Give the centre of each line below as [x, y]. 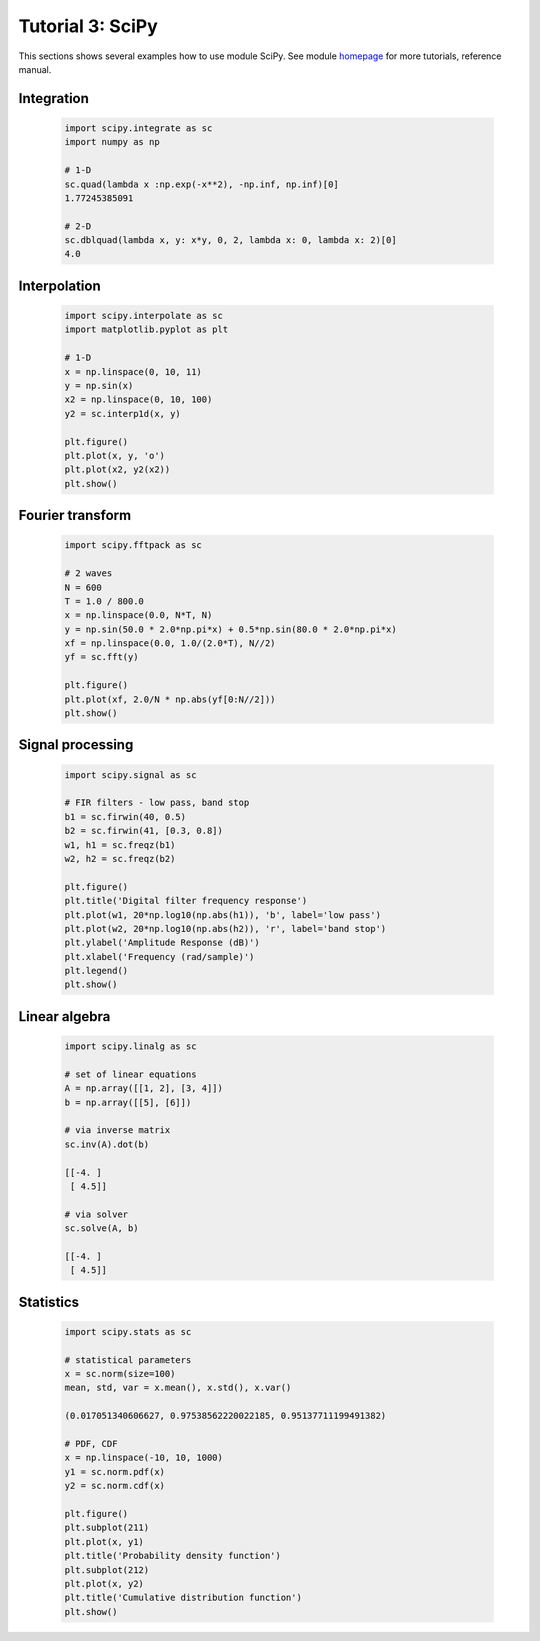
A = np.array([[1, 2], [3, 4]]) [144, 1088]
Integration [54, 98]
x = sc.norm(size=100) [120, 1374]
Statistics [49, 1301]
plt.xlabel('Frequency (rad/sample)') [159, 956]
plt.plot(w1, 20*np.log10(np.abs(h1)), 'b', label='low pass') [223, 914]
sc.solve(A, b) [101, 1228]
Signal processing [76, 745]
